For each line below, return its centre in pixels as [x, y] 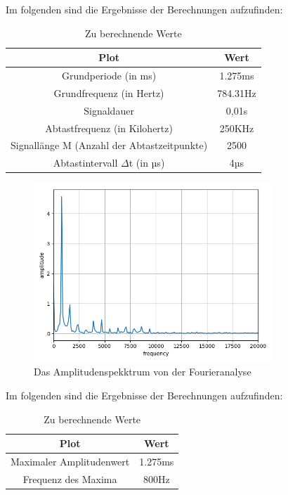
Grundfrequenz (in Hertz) [109, 92]
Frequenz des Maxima [70, 478]
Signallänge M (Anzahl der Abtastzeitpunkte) [109, 145]
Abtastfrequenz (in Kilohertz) [109, 128]
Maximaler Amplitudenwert [70, 461]
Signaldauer [109, 110]
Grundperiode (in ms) [109, 76]
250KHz [237, 128]
